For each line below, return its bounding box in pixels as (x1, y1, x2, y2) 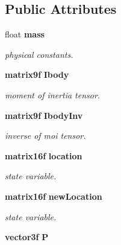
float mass (5, 28, 45, 40)
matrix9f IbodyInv (5, 109, 83, 121)
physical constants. (5, 48, 73, 60)
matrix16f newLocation (5, 189, 102, 202)
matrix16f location (5, 149, 82, 162)
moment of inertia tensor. (5, 88, 101, 101)
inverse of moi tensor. (5, 129, 86, 142)
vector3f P (5, 231, 49, 243)
